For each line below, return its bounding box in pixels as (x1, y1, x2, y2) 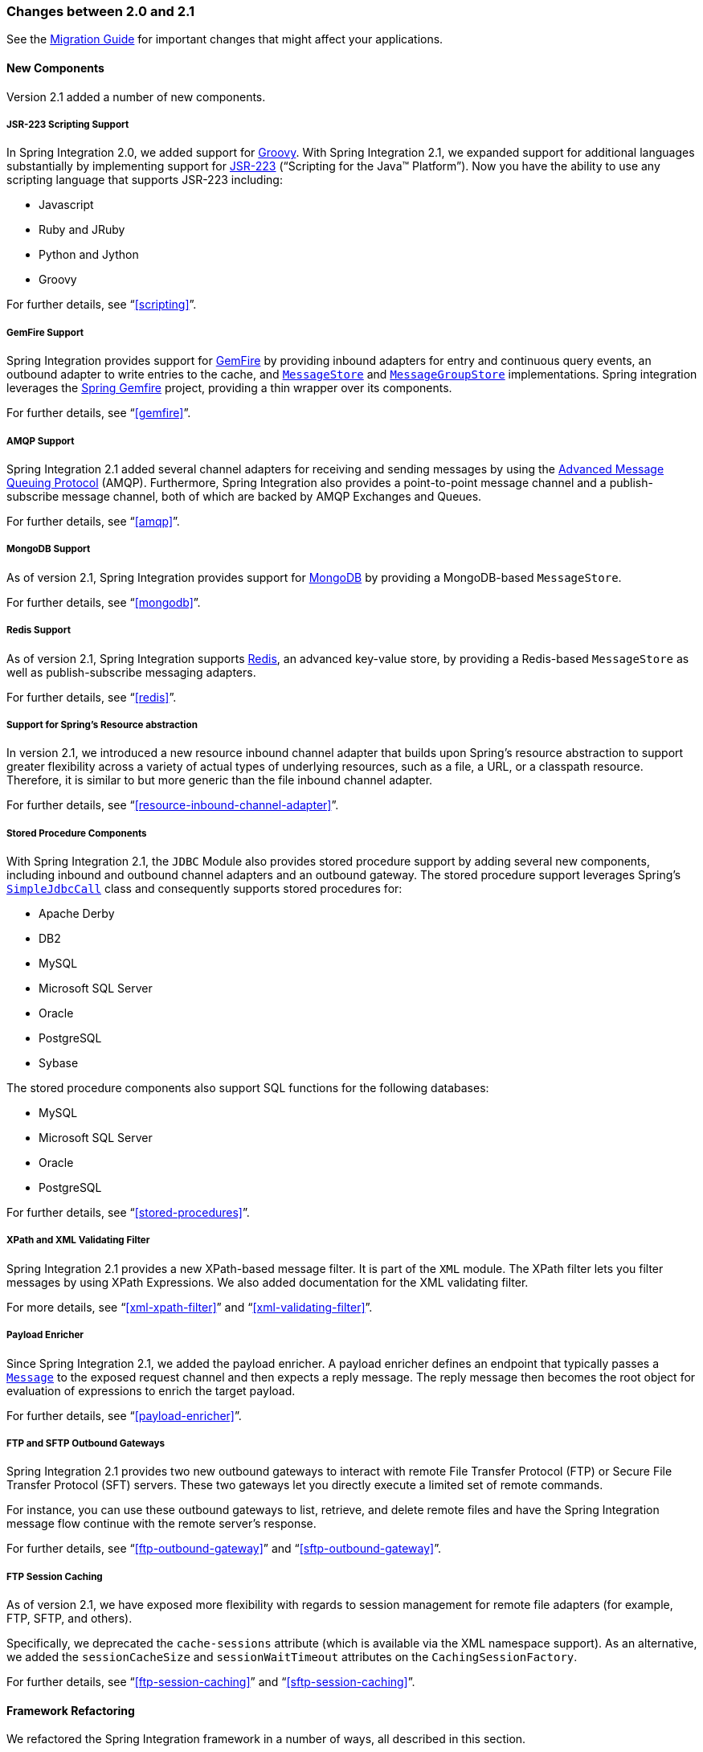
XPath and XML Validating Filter (6, 1234, 150, 1246)
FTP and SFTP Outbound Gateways (6, 1438, 165, 1450)
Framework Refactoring (6, 1703, 135, 1717)
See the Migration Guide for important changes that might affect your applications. (6, 32, 443, 47)
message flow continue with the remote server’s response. (6, 1517, 317, 1531)
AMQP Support (6, 435, 75, 447)
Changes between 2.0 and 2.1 (6, 3, 195, 19)
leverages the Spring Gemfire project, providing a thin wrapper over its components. (6, 381, 452, 395)
